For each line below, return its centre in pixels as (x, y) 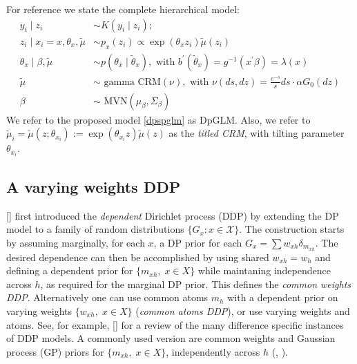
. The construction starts (292, 229)
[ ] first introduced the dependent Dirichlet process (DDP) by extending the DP (173, 215)
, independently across (213, 351)
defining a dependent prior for (70, 270)
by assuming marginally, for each (76, 242)
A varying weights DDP (94, 186)
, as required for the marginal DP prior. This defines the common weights (196, 284)
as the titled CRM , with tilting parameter (257, 133)
